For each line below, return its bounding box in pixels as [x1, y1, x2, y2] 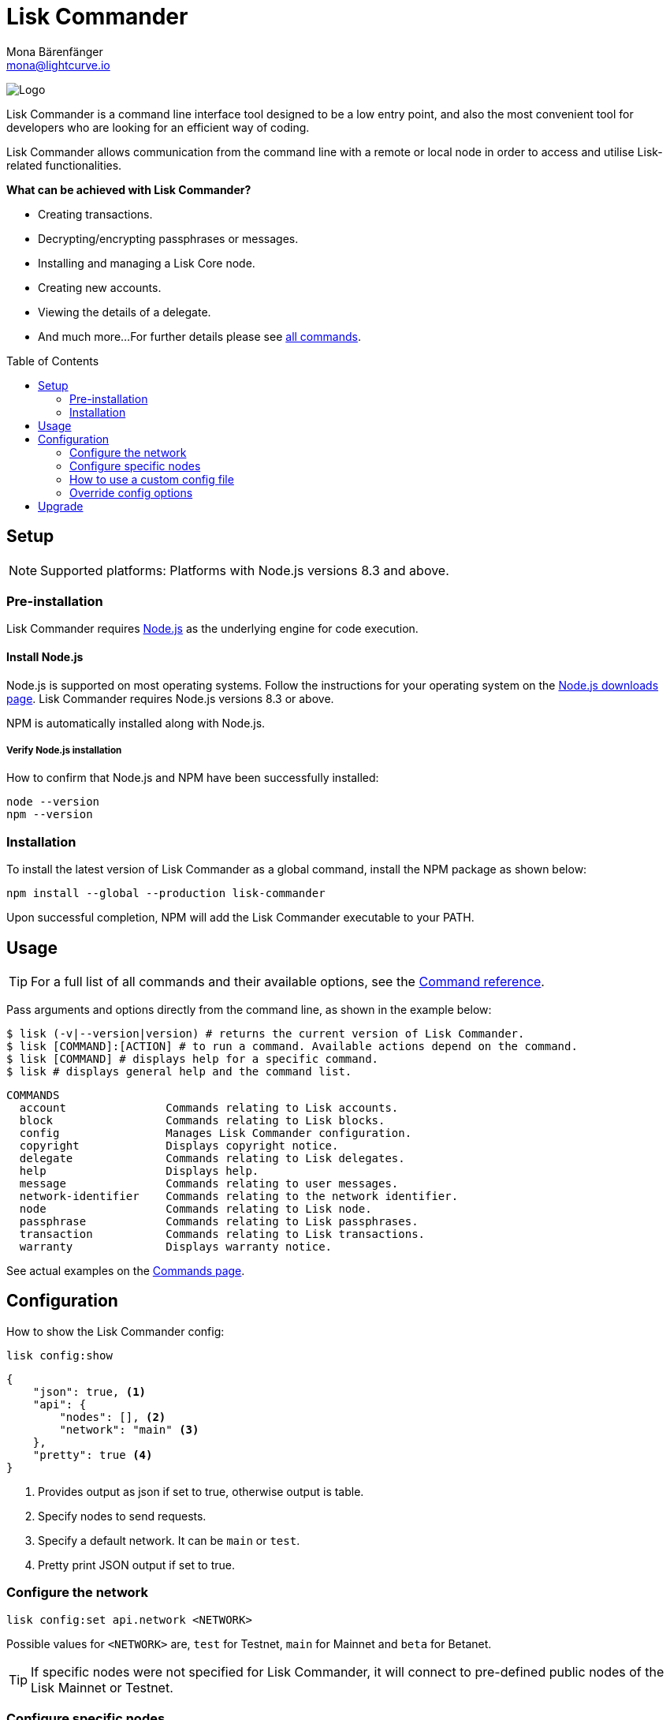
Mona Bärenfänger [6, 44, 103, 58]
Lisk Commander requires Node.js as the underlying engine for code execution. [6, 622, 419, 636]
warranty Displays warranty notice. [19, 1240, 333, 1253]
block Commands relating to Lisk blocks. [19, 1113, 385, 1127]
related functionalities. [6, 158, 122, 172]
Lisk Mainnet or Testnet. [31, 1679, 173, 1696]
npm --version [6, 808, 93, 821]
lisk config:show [6, 1348, 113, 1362]
